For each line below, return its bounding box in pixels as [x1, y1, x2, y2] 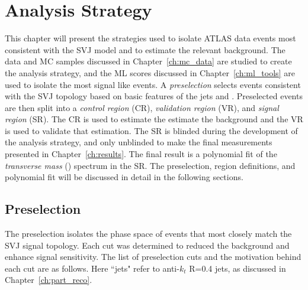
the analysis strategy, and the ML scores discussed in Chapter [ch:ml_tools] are [5, 66, 295, 79]
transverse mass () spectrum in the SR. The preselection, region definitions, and [5, 159, 296, 171]
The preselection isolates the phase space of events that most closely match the [5, 227, 292, 240]
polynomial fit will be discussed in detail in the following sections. [5, 171, 243, 183]
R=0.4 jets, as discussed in [189, 262, 286, 274]
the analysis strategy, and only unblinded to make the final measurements [5, 136, 272, 148]
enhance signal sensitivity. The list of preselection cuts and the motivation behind [5, 250, 301, 263]
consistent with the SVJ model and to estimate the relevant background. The [5, 43, 285, 56]
